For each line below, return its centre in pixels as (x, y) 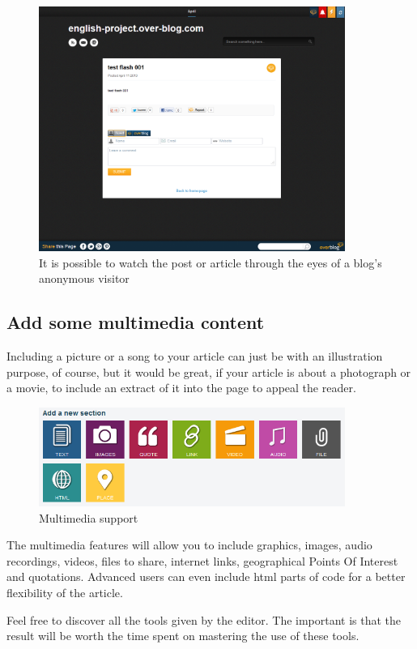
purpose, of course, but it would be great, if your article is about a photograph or (209, 371)
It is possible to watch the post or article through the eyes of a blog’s (211, 262)
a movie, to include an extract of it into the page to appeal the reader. (181, 388)
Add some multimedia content (136, 322)
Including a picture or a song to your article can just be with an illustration (195, 356)
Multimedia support (89, 517)
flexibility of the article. (65, 592)
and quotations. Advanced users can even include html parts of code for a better (206, 576)
